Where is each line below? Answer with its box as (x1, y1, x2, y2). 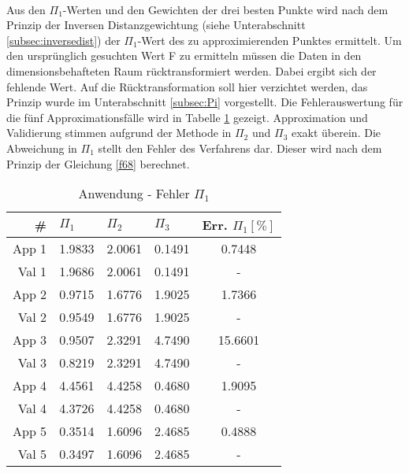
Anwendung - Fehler (78, 184, 190, 203)
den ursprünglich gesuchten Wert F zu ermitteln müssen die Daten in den (6, 47, 362, 64)
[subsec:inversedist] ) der (6, 31, 121, 48)
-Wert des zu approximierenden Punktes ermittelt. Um (137, 31, 402, 48)
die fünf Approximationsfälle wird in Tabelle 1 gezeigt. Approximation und (6, 109, 368, 125)
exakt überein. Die (291, 124, 381, 141)
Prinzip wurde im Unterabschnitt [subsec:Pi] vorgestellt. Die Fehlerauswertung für (6, 94, 403, 110)
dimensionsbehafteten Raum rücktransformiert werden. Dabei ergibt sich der (6, 62, 377, 79)
